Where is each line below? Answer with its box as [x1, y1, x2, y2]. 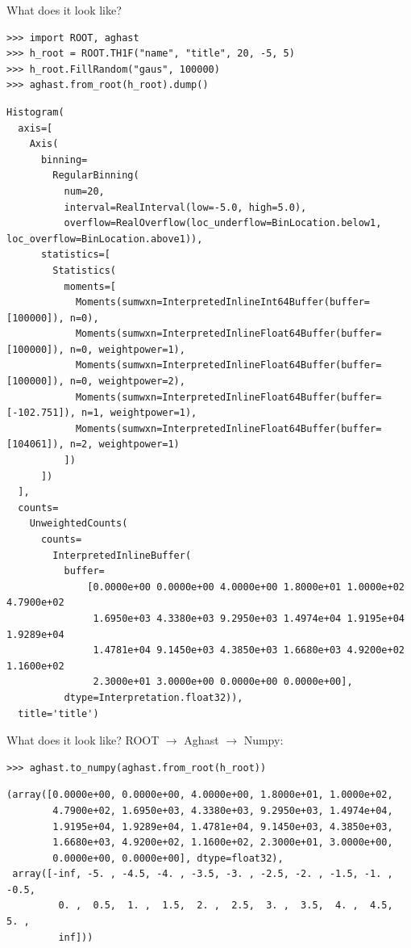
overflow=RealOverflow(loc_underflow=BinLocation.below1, [64, 217, 382, 229]
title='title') [18, 707, 99, 719]
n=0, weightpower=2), [69, 375, 185, 388]
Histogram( [6, 106, 64, 118]
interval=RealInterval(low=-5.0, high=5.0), [64, 201, 307, 213]
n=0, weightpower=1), [69, 343, 185, 355]
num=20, [64, 185, 105, 197]
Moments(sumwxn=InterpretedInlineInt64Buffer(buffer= [75, 296, 371, 308]
